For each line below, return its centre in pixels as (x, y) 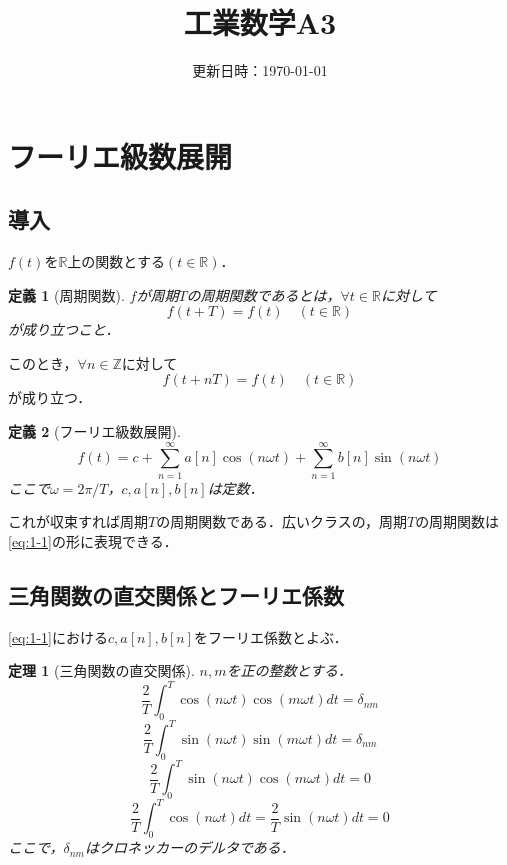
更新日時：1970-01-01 (260, 70)
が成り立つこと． (64, 329)
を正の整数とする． (289, 670)
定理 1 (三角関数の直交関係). (101, 670)
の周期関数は (457, 521)
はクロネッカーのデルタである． (189, 847)
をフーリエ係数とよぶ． (271, 636)
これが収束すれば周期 (78, 521)
